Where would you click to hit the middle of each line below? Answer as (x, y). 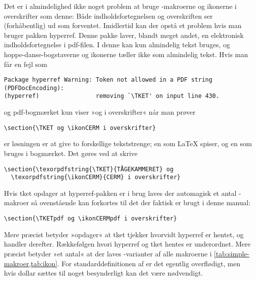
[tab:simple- (232, 253)
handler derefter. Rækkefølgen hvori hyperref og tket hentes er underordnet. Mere (128, 244)
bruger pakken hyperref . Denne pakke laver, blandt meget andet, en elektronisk (124, 35)
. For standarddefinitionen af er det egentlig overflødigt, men (149, 263)
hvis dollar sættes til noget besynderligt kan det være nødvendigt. (104, 273)
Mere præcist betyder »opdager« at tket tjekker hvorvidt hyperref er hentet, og (124, 234)
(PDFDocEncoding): (34, 88)
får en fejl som (26, 64)
